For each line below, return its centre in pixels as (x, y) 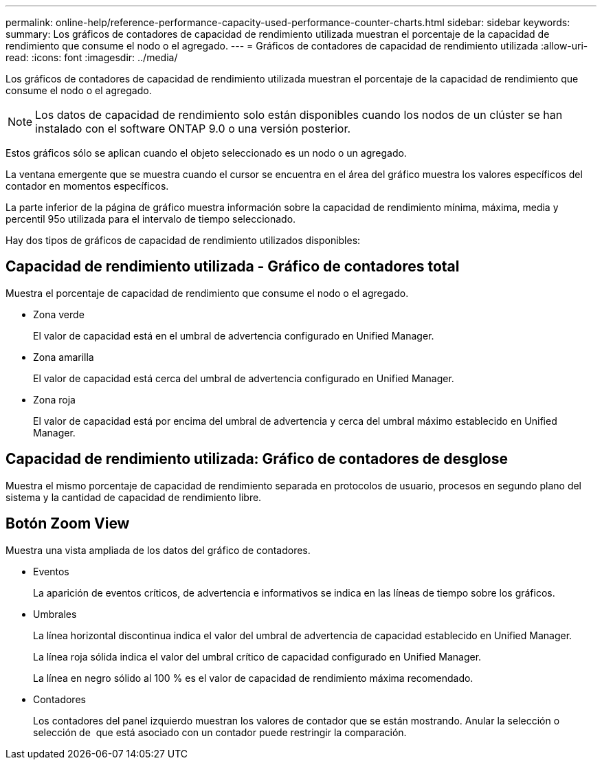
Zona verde (59, 314)
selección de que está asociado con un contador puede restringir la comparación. (220, 732)
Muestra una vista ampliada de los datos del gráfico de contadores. (158, 550)
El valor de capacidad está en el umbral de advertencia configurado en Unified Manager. (234, 335)
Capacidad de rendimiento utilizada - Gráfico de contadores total (233, 267)
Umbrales (55, 614)
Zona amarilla (64, 357)
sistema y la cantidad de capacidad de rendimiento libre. (134, 497)
